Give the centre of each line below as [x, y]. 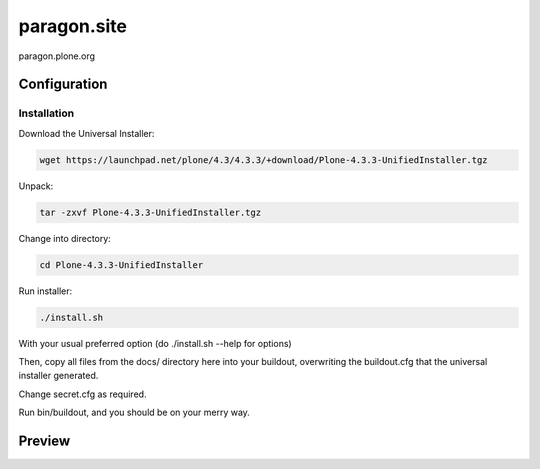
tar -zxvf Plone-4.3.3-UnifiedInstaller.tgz [150, 212]
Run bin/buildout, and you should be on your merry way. [134, 412]
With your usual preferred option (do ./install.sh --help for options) [155, 343]
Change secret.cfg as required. [82, 394]
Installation [46, 113]
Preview [44, 440]
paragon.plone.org [56, 56]
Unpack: [36, 186]
